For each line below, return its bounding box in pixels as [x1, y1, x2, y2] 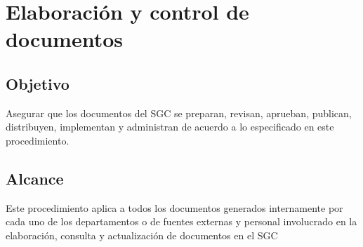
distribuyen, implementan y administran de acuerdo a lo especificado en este [6, 119, 334, 134]
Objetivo [6, 72, 70, 94]
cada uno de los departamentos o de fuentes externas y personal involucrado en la [6, 214, 357, 229]
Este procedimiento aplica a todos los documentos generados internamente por [6, 200, 343, 215]
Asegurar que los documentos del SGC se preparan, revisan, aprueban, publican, [6, 105, 352, 120]
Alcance [6, 167, 64, 189]
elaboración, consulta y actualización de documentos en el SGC [6, 227, 278, 242]
